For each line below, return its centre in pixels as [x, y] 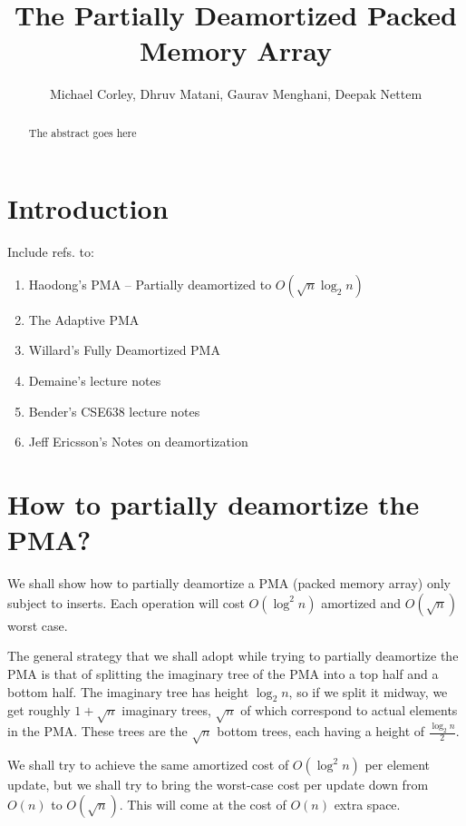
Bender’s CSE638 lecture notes [114, 411]
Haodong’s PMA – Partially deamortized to [150, 284]
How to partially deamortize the [214, 504]
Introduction [88, 208]
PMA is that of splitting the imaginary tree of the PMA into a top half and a [223, 673]
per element [398, 765]
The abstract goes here [83, 132]
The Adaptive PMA [84, 319]
